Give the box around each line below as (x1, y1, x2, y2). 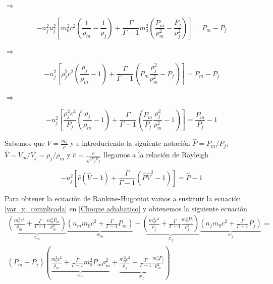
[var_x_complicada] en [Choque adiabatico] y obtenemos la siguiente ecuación (5, 203, 247, 213)
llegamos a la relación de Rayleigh (103, 149, 209, 160)
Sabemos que (5, 138, 45, 148)
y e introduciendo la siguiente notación (70, 138, 190, 148)
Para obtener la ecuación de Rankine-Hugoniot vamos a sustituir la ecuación (5, 193, 241, 204)
